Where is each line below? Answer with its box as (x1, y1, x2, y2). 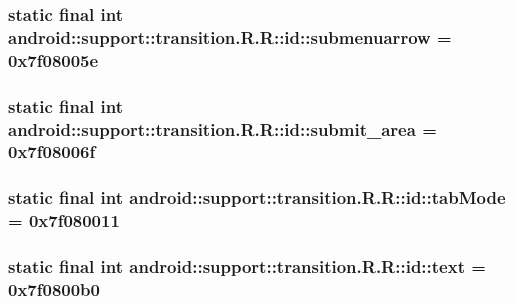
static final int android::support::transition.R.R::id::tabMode (8, 185, 506, 210)
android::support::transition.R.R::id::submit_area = (8, 116, 437, 141)
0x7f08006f (8, 139, 96, 164)
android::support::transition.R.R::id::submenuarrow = (8, 24, 452, 49)
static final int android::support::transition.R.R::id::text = (8, 254, 486, 279)
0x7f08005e (8, 47, 99, 72)
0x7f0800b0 (8, 276, 100, 301)
